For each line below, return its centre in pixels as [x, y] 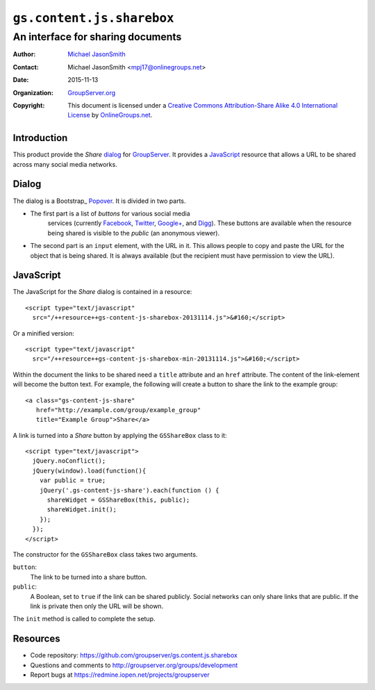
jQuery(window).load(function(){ [89, 470]
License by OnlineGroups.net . [110, 115]
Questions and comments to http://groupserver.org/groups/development [134, 665]
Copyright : [29, 105]
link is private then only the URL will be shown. [97, 606]
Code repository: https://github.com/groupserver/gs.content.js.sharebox [134, 655]
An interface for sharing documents [97, 37]
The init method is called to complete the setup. [84, 619]
